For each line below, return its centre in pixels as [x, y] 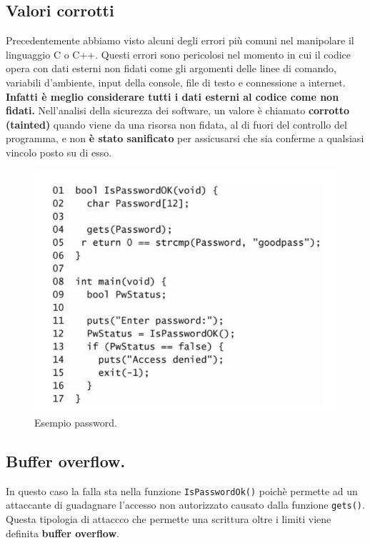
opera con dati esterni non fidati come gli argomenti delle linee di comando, [171, 68]
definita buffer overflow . [62, 533]
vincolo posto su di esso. [59, 152]
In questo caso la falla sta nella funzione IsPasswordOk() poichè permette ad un [182, 490]
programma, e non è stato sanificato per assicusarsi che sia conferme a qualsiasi [185, 138]
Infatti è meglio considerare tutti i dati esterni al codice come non [172, 96]
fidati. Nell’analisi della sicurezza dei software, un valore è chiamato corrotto [177, 110]
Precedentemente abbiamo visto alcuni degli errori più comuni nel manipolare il [180, 40]
